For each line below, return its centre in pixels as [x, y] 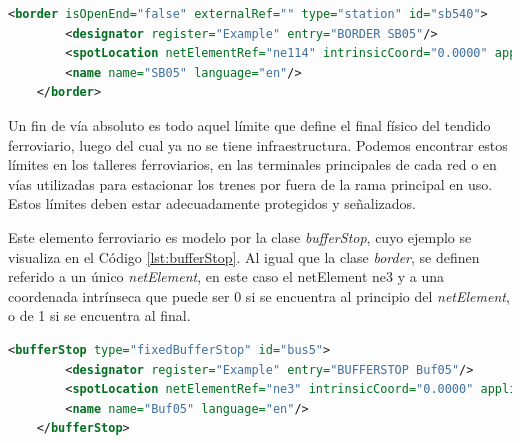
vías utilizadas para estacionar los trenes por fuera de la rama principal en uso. [250, 183]
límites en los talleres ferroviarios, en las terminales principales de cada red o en [252, 164]
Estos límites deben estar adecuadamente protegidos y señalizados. [212, 203]
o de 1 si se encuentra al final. [99, 315]
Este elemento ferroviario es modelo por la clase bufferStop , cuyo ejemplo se [240, 236]
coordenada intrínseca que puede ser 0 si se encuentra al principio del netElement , [259, 295]
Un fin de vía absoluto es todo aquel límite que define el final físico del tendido [249, 124]
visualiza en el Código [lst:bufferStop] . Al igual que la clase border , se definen [244, 256]
